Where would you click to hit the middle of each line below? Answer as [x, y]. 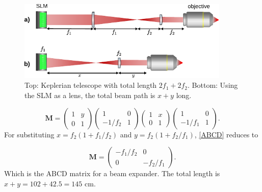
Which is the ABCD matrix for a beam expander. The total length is [112, 173]
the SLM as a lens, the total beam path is [90, 95]
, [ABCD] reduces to [226, 134]
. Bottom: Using [213, 85]
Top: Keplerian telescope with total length [91, 85]
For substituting [29, 134]
